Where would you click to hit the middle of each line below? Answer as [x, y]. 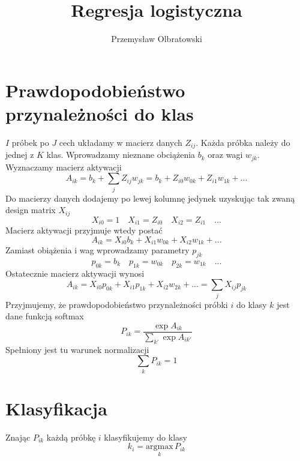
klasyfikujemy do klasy [145, 437]
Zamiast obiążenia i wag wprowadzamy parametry [97, 250]
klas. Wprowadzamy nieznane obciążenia [121, 155]
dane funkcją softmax [45, 316]
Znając [18, 437]
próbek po [30, 142]
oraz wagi [225, 155]
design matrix [31, 210]
